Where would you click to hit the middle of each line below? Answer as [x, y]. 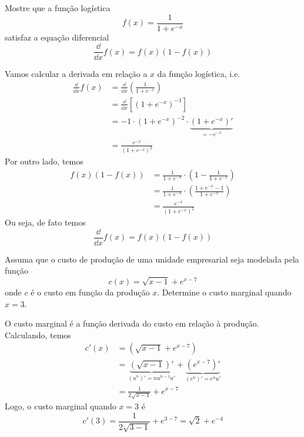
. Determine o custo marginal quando [224, 292]
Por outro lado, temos [44, 161]
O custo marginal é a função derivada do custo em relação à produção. [132, 323]
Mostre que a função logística [58, 8]
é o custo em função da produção [90, 292]
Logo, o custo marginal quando [61, 406]
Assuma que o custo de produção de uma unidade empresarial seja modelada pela [152, 259]
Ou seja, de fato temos [45, 222]
